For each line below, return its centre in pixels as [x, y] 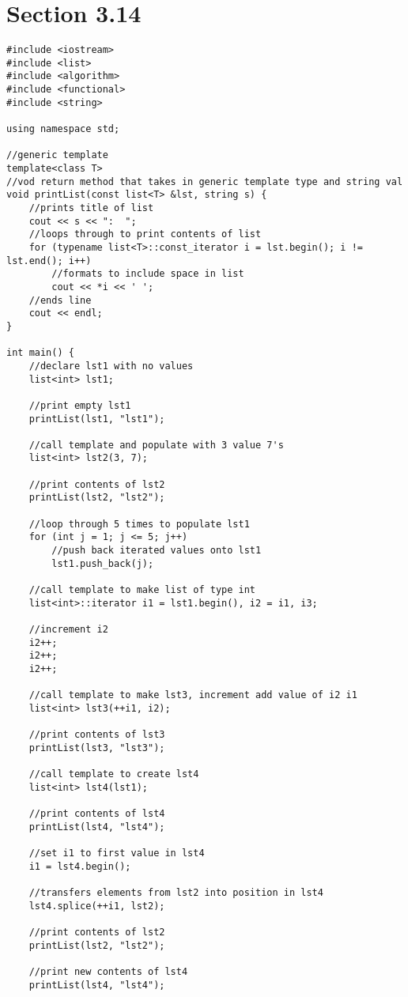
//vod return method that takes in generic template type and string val [205, 181]
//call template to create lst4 [114, 774]
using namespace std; [63, 129]
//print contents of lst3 [97, 735]
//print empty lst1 [80, 405]
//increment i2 [68, 629]
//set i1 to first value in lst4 [117, 853]
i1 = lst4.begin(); [80, 866]
